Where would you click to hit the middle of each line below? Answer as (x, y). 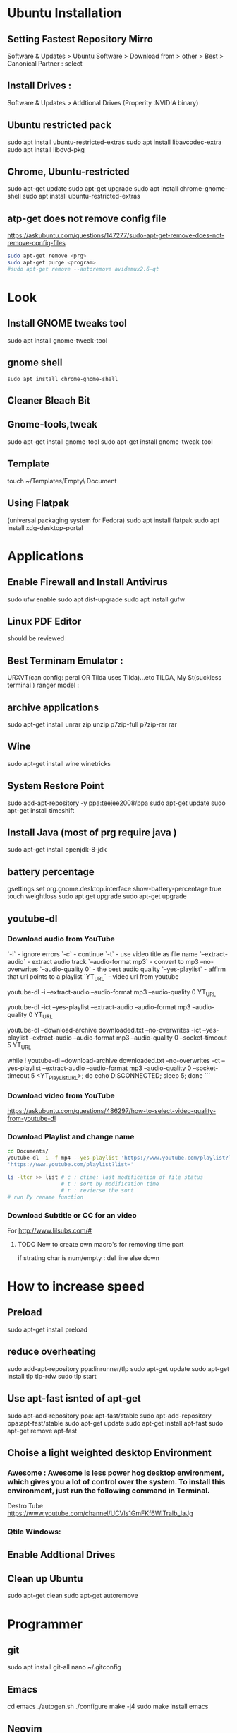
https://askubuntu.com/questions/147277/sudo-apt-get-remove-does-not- (116, 235)
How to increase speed (76, 1287)
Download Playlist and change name (71, 1137)
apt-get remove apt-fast (42, 1431)
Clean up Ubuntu (45, 1579)
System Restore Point (56, 786)
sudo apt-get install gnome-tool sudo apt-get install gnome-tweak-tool (110, 441)
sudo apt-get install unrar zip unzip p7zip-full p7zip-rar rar (92, 724)
